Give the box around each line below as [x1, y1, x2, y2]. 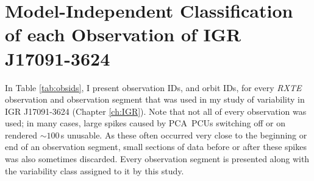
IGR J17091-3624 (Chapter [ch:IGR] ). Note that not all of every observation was [5, 104, 307, 117]
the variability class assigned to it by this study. [5, 164, 184, 177]
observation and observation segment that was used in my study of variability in [5, 93, 305, 106]
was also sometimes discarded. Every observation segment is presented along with [5, 152, 310, 165]
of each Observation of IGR [5, 22, 241, 47]
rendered [5, 128, 37, 141]
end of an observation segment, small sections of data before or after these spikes [5, 140, 307, 153]
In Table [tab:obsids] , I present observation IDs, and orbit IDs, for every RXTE [5, 81, 302, 94]
